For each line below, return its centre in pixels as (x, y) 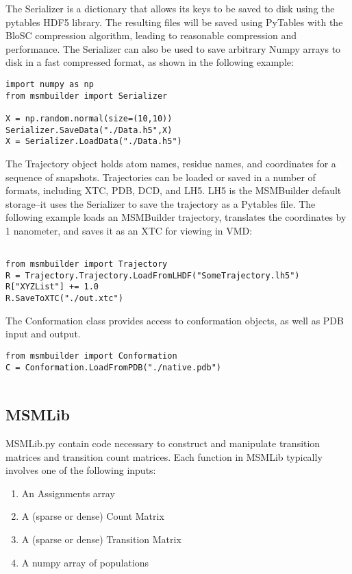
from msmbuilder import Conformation (91, 356)
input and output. (43, 334)
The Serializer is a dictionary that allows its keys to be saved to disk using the (170, 8)
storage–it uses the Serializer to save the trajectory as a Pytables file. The (161, 203)
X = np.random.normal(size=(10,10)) (89, 118)
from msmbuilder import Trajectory (87, 264)
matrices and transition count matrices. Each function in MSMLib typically (164, 456)
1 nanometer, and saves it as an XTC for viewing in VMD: (129, 230)
